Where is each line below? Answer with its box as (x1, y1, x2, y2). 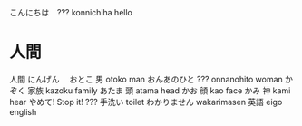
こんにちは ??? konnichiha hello (9, 7, 133, 17)
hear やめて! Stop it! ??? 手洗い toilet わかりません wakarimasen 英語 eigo (9, 96, 283, 107)
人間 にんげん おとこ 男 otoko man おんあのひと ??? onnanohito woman (9, 73, 283, 84)
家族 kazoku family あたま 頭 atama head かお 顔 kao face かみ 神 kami (26, 84, 291, 96)
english (9, 106, 37, 117)
